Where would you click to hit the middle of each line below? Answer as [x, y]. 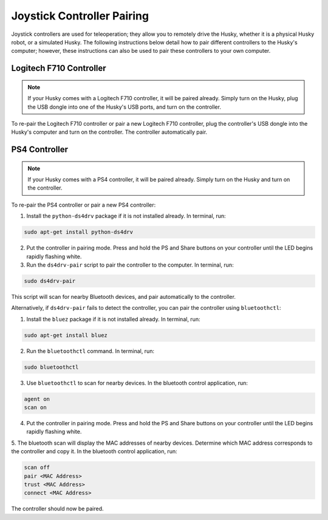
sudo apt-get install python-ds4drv [79, 232]
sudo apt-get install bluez [66, 335]
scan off [37, 467]
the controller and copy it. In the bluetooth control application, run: [94, 451]
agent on [37, 399]
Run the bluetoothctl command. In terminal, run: [91, 351]
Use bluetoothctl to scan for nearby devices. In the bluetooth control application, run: [137, 383]
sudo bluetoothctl [51, 367]
